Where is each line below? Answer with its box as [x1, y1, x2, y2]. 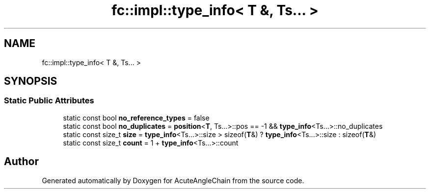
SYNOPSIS [4, 75, 57, 88]
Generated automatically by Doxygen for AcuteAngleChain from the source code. [42, 176, 304, 185]
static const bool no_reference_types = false [63, 113, 210, 122]
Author [4, 155, 39, 168]
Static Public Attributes [4, 96, 94, 106]
